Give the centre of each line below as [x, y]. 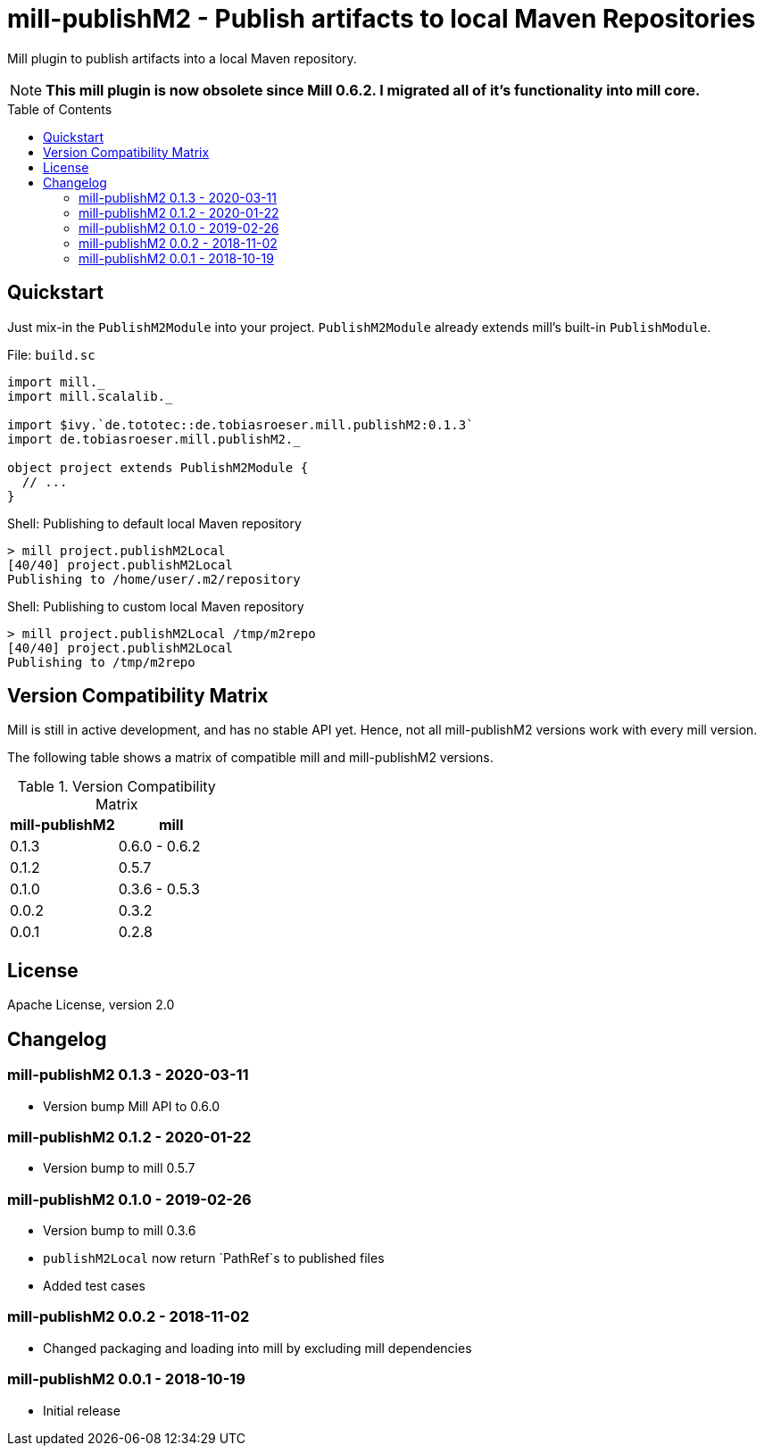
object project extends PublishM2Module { [158, 467]
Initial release [82, 1410]
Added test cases [94, 1286]
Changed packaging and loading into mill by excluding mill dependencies [257, 1348]
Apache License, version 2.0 [91, 1005]
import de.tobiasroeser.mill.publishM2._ [154, 439]
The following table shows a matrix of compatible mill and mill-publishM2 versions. [250, 758]
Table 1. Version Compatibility [116, 787]
